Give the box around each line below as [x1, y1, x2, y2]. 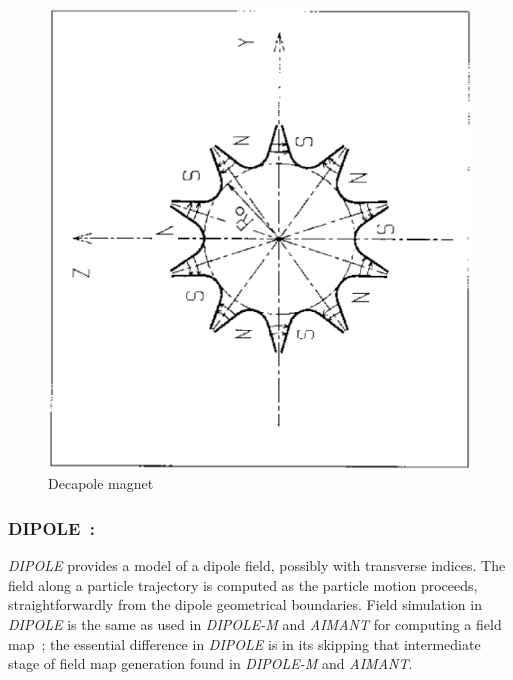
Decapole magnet [48, 473, 154, 494]
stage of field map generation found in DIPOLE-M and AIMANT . [8, 653, 413, 674]
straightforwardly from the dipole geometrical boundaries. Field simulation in [8, 594, 482, 615]
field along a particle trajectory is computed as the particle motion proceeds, [8, 574, 478, 595]
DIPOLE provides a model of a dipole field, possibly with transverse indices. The [8, 555, 506, 576]
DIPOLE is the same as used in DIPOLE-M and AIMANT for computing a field [8, 614, 502, 635]
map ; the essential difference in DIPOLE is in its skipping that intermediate [8, 633, 481, 654]
